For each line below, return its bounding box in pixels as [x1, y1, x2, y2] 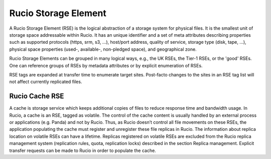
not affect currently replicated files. [9, 78, 82, 85]
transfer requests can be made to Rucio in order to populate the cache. [9, 147, 157, 153]
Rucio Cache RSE [9, 92, 64, 101]
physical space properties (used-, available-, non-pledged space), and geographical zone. [9, 46, 197, 52]
